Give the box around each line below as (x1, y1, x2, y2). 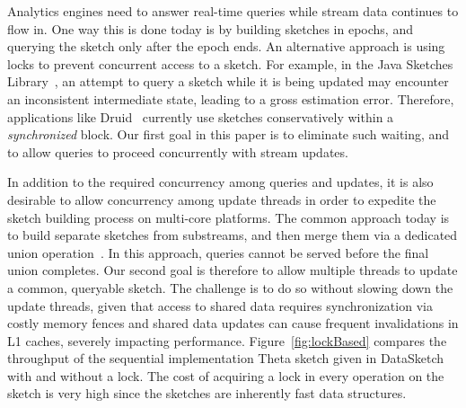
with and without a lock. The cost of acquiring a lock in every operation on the (7, 366, 444, 385)
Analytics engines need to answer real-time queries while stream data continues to (7, 2, 459, 20)
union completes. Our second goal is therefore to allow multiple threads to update (7, 261, 458, 279)
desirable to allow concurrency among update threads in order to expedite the (7, 190, 436, 208)
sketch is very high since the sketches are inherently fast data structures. (7, 384, 407, 403)
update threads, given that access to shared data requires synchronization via (7, 296, 433, 315)
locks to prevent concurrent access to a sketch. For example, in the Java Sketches (7, 54, 453, 73)
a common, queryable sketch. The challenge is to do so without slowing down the (7, 278, 453, 297)
